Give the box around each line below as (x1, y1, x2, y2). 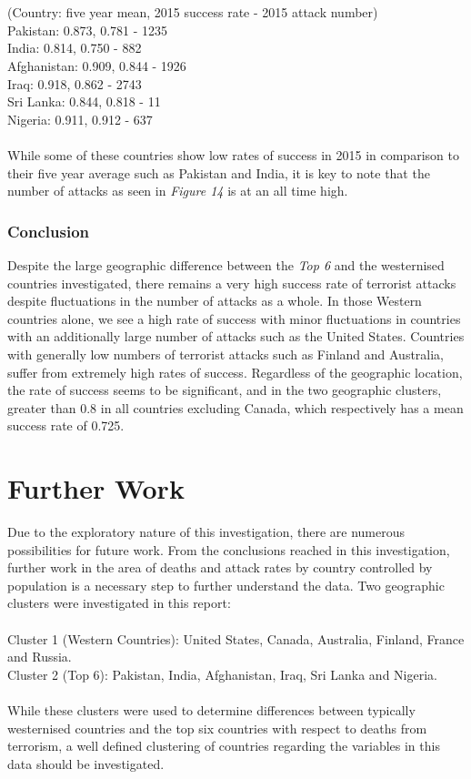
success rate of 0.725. (7, 416, 125, 435)
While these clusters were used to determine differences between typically (7, 700, 416, 719)
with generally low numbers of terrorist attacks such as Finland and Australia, (7, 344, 445, 363)
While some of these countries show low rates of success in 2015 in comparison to (7, 145, 459, 164)
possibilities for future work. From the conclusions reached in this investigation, (7, 540, 450, 559)
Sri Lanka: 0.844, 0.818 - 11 (7, 92, 161, 111)
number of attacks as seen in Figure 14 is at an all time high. (7, 181, 348, 200)
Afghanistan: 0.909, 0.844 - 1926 (7, 56, 186, 75)
